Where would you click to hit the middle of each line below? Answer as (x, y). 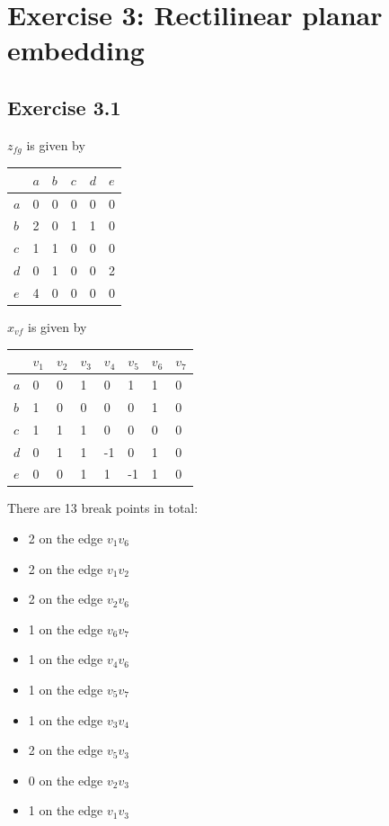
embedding (76, 50)
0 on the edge (66, 780)
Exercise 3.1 (64, 107)
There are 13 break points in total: (103, 508)
